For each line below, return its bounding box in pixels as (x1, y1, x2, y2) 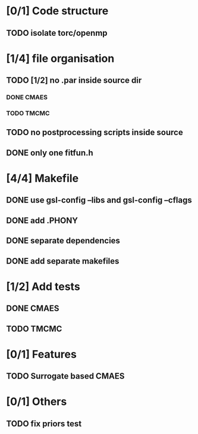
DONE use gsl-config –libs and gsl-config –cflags (6, 195, 192, 205)
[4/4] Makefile (6, 171, 79, 185)
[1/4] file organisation (6, 52, 115, 65)
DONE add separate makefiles (6, 256, 120, 266)
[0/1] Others (6, 395, 67, 408)
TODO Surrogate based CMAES (6, 371, 125, 382)
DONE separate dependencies (6, 236, 121, 246)
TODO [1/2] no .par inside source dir (6, 76, 142, 86)
